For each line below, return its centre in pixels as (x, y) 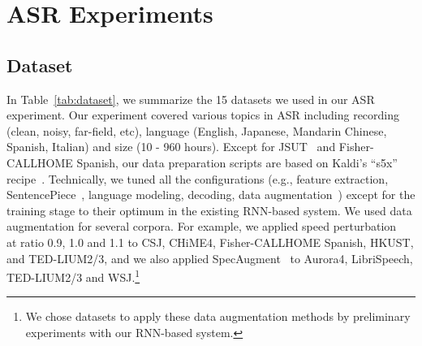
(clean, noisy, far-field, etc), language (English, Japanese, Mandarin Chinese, (197, 130)
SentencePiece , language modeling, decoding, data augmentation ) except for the (211, 195)
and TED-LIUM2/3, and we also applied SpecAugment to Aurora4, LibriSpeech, (210, 258)
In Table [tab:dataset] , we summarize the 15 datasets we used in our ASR (191, 99)
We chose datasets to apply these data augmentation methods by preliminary (218, 316)
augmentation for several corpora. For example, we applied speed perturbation (202, 226)
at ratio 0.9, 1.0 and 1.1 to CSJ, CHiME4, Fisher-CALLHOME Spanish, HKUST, (210, 242)
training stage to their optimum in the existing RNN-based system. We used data (209, 210)
